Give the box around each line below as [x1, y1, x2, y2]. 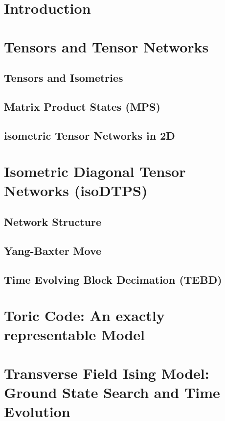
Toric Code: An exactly [4, 305, 165, 325]
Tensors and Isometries [4, 70, 123, 85]
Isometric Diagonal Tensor [4, 161, 186, 181]
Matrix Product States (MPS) [4, 99, 160, 114]
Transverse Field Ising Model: [4, 363, 209, 383]
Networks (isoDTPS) [4, 180, 148, 200]
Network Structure [4, 214, 102, 229]
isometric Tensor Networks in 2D [4, 127, 175, 143]
